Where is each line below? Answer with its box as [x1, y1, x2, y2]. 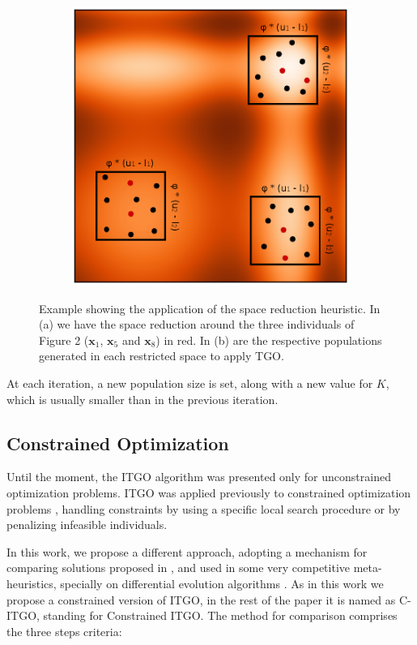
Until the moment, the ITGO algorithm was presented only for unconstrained [6, 468, 391, 485]
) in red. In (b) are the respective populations [155, 331, 382, 348]
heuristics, [6, 574, 57, 591]
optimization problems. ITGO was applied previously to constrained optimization [6, 484, 411, 501]
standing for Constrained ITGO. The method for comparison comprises [43, 607, 398, 624]
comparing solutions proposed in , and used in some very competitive [6, 559, 351, 576]
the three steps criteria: [6, 622, 122, 639]
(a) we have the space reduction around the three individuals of [39, 316, 355, 333]
